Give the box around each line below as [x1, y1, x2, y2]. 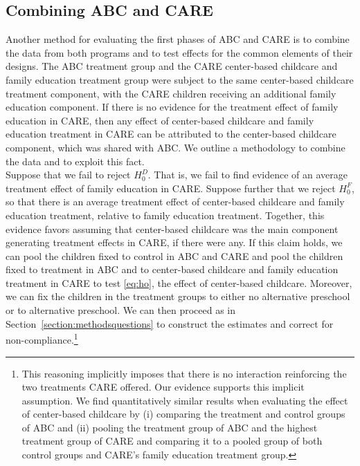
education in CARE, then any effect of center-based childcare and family [6, 113, 314, 127]
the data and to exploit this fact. [6, 153, 145, 168]
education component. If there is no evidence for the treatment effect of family [6, 100, 339, 114]
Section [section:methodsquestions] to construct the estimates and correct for [6, 316, 334, 330]
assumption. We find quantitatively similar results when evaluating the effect [21, 393, 348, 407]
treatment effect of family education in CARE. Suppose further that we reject [6, 180, 336, 195]
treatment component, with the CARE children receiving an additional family [6, 86, 336, 100]
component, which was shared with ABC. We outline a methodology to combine [6, 140, 345, 154]
